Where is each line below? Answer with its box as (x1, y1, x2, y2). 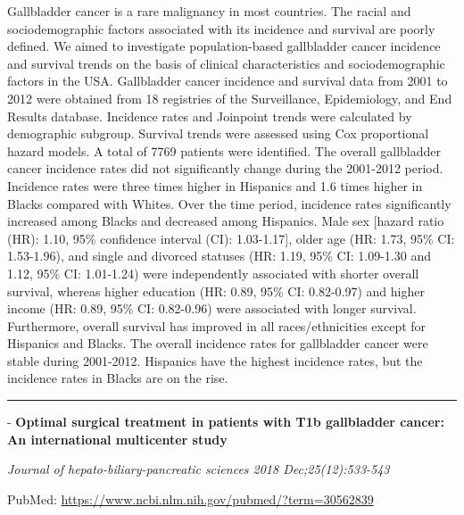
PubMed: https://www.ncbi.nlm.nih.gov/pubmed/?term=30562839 (7, 489, 374, 508)
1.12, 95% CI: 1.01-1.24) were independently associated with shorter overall (7, 263, 419, 282)
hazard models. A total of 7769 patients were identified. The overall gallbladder (7, 141, 442, 160)
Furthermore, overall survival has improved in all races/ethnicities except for (7, 316, 427, 335)
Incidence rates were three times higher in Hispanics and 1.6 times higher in (7, 176, 423, 195)
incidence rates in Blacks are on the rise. (7, 369, 228, 387)
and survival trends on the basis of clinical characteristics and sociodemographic (7, 54, 445, 72)
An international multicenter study (7, 429, 228, 448)
